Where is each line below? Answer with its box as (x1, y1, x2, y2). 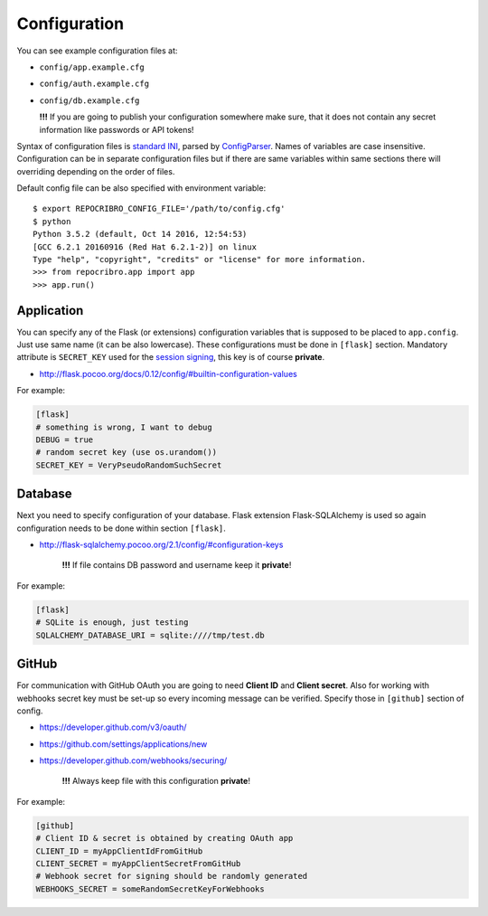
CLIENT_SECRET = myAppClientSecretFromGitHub (35, 859, 241, 869)
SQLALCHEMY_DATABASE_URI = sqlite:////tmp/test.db (35, 629, 266, 640)
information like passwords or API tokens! (39, 124, 194, 135)
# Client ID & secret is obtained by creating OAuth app (35, 833, 294, 844)
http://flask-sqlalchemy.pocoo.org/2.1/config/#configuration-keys (39, 539, 284, 551)
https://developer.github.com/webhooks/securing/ (39, 755, 228, 766)
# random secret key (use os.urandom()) (35, 448, 217, 458)
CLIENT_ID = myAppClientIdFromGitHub (35, 845, 203, 856)
